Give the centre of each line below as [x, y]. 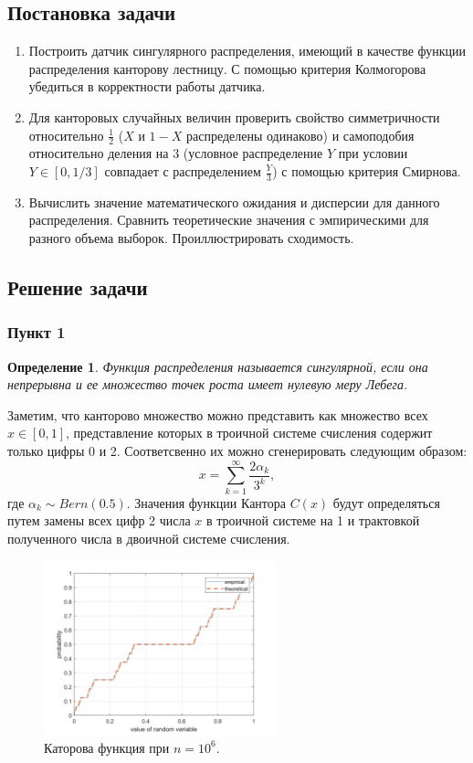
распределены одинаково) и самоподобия [300, 135]
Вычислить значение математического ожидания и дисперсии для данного [234, 201]
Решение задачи [78, 287]
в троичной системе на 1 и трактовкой [313, 520]
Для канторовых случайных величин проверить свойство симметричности [234, 117]
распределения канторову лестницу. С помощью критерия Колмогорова [227, 68]
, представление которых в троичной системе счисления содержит [249, 433]
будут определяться [386, 502]
